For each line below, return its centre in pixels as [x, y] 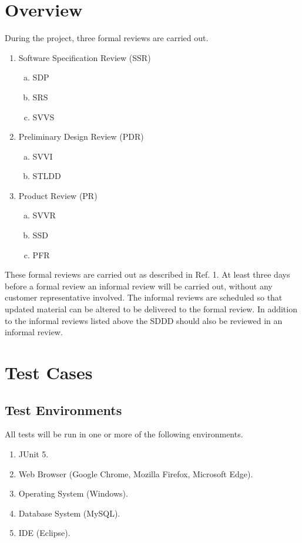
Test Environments [63, 409]
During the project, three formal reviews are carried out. [107, 38]
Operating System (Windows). [73, 493]
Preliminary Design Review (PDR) [81, 136]
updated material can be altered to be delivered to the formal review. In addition [151, 309]
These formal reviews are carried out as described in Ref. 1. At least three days [147, 274]
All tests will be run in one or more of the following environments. [124, 434]
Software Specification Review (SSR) [85, 57]
